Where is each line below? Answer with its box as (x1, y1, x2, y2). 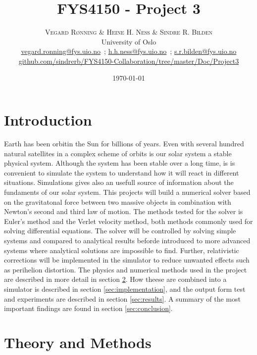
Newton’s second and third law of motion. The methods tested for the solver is (4, 206, 243, 217)
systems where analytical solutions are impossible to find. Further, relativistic (4, 245, 239, 255)
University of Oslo (101, 36, 156, 46)
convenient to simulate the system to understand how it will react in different (4, 167, 239, 177)
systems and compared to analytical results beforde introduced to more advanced (4, 235, 251, 245)
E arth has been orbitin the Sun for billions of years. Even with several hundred (4, 138, 244, 149)
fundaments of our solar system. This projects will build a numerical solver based (4, 187, 251, 197)
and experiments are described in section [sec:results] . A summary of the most (4, 293, 241, 304)
